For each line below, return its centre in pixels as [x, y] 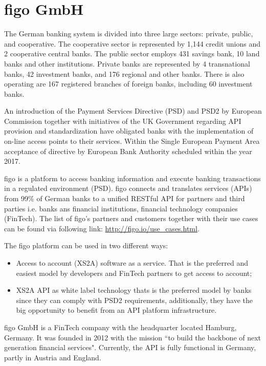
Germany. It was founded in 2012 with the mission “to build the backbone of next [133, 337]
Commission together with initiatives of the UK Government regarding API [123, 121]
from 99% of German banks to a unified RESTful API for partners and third [125, 198]
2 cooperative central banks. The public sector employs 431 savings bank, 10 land [132, 53]
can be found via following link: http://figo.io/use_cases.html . [102, 228]
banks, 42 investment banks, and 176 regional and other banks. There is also [124, 73]
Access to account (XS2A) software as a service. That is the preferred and [132, 263]
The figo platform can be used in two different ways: [86, 245]
